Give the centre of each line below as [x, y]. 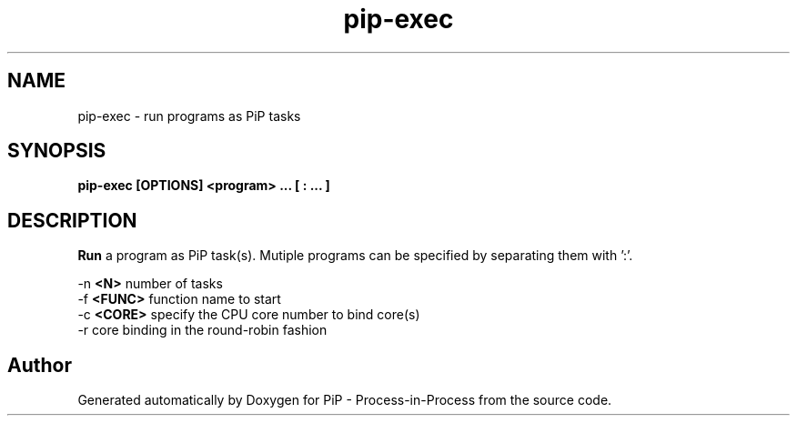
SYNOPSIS [57, 151]
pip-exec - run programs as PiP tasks [189, 116]
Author [40, 365]
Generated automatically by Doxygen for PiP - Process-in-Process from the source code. [345, 400]
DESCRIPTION [72, 220]
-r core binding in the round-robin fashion [202, 330]
